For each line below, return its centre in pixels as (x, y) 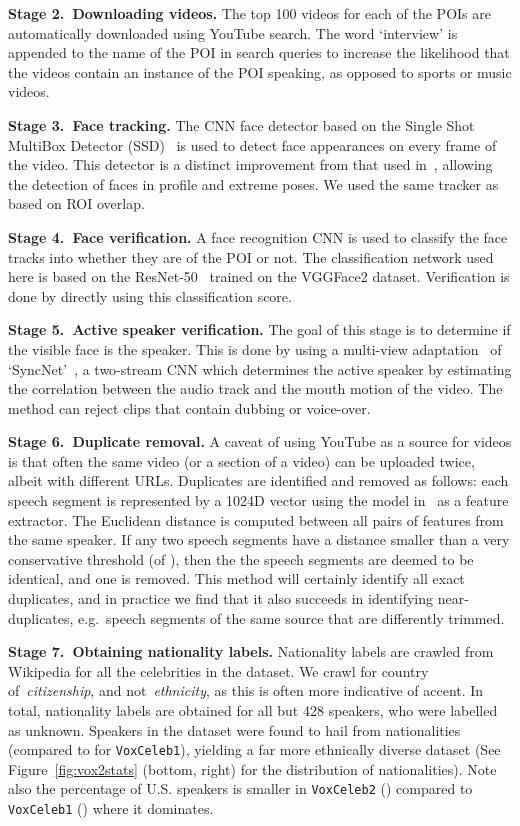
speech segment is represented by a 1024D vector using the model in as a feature (258, 500)
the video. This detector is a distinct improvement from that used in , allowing (250, 164)
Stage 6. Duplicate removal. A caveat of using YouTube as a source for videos (260, 441)
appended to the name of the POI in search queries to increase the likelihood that (259, 52)
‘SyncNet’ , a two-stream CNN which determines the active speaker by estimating (260, 368)
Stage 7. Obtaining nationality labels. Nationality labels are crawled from (251, 651)
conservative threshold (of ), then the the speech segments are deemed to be (241, 558)
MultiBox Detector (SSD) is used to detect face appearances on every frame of (252, 144)
